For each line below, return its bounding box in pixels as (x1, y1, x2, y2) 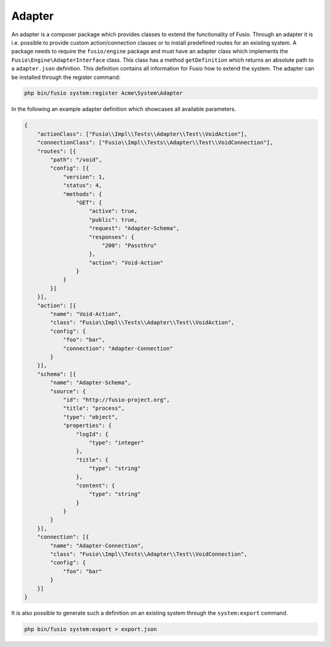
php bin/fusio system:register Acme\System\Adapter (24, 89, 183, 97)
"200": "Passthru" (101, 242, 158, 249)
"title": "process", (63, 405, 125, 412)
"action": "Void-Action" (89, 259, 164, 266)
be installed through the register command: (11, 74, 121, 81)
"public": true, (89, 216, 138, 223)
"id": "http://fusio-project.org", (63, 396, 170, 403)
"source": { (50, 388, 86, 395)
